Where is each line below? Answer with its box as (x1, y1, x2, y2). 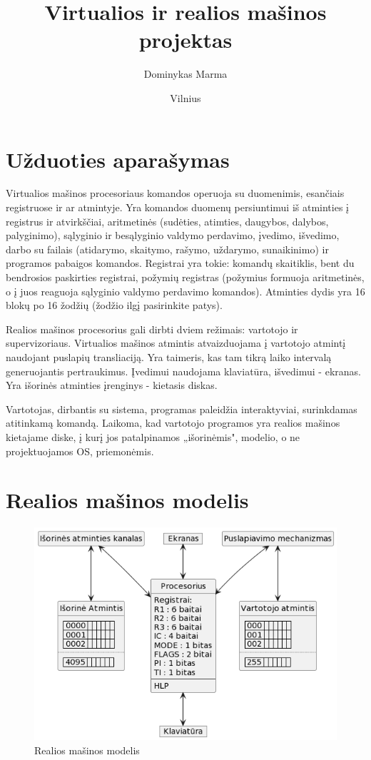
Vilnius (170, 90, 201, 105)
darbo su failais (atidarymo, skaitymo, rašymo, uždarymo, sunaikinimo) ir (6, 241, 329, 256)
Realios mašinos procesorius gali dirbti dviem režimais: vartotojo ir (6, 321, 298, 336)
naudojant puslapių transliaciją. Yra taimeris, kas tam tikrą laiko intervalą (6, 349, 332, 364)
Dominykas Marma (143, 66, 228, 81)
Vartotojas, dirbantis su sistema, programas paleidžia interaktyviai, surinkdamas (6, 401, 357, 416)
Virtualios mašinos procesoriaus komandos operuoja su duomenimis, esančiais (6, 186, 345, 201)
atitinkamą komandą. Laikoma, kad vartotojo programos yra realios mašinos (6, 415, 340, 430)
